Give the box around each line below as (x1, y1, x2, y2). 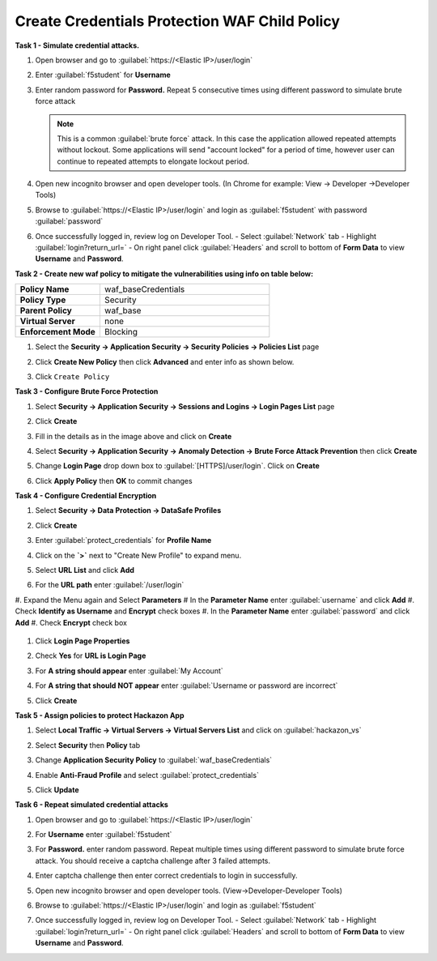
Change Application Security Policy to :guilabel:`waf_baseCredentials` (35, 755, 273, 765)
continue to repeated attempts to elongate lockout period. (57, 156, 250, 166)
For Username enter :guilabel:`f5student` (35, 830, 172, 839)
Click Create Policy (35, 371, 110, 381)
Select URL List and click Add (35, 566, 135, 575)
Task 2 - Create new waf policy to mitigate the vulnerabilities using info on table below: (15, 268, 314, 279)
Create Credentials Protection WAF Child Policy (15, 12, 340, 30)
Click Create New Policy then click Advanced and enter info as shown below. (35, 357, 295, 366)
